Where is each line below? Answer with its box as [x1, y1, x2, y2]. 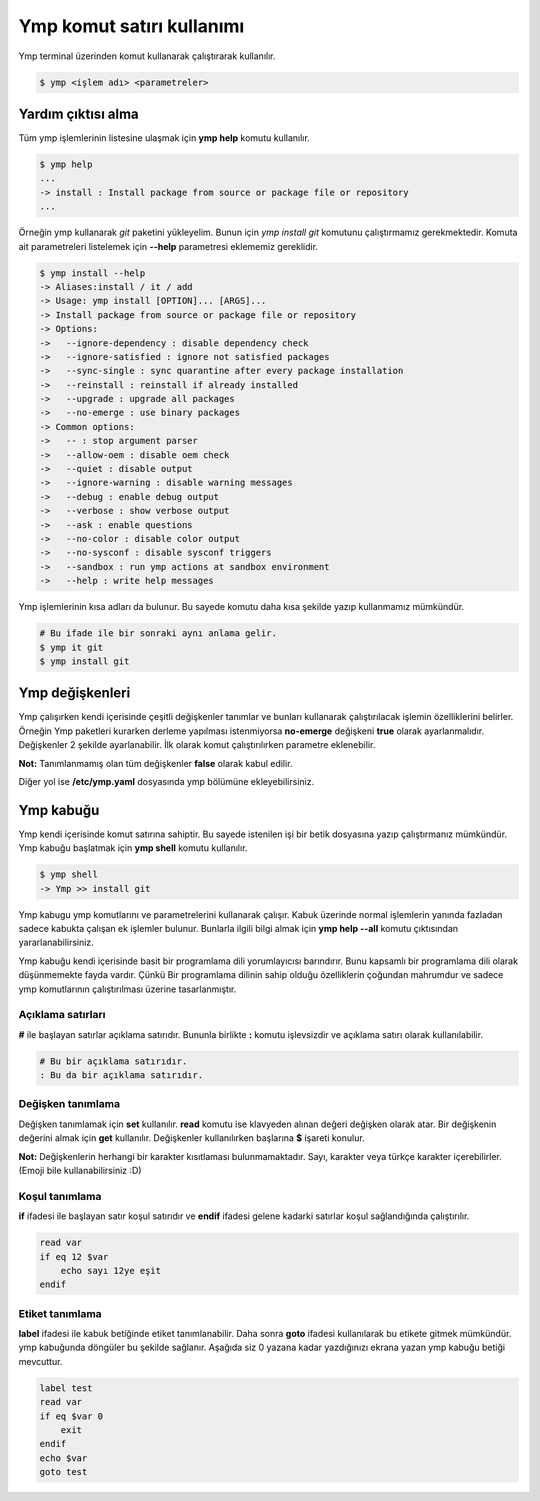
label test [39, 1382, 93, 1394]
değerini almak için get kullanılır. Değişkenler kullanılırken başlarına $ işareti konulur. [18, 1132, 365, 1144]
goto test [39, 1466, 88, 1478]
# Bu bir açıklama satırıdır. [39, 1055, 188, 1067]
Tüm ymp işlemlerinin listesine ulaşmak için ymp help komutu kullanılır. [18, 132, 310, 144]
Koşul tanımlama [18, 1189, 102, 1203]
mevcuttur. [18, 1355, 63, 1367]
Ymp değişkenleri [18, 685, 131, 702]
